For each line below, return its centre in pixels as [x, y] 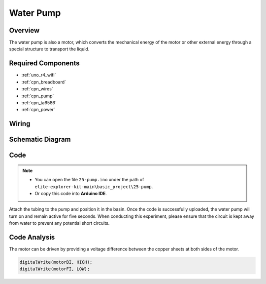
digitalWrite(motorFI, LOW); [55, 269]
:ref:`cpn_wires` [37, 89]
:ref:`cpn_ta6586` [39, 102]
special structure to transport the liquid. [49, 49]
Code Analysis [32, 237]
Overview [24, 30]
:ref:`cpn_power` [38, 110]
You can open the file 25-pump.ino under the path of [89, 180]
